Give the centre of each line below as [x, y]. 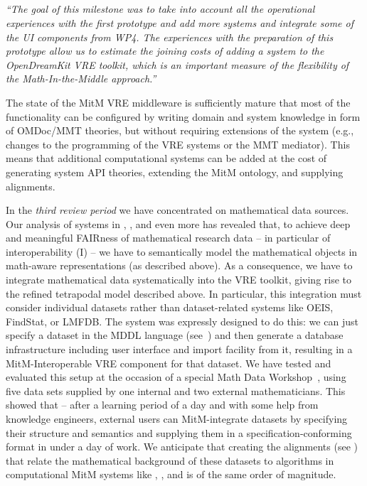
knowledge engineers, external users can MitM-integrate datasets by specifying [177, 418]
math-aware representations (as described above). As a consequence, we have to [179, 265]
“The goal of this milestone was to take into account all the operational [160, 9]
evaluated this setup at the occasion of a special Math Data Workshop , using [176, 377]
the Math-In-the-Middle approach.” [81, 79]
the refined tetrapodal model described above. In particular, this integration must [184, 293]
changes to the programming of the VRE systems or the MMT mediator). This [178, 144]
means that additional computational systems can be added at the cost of [166, 158]
